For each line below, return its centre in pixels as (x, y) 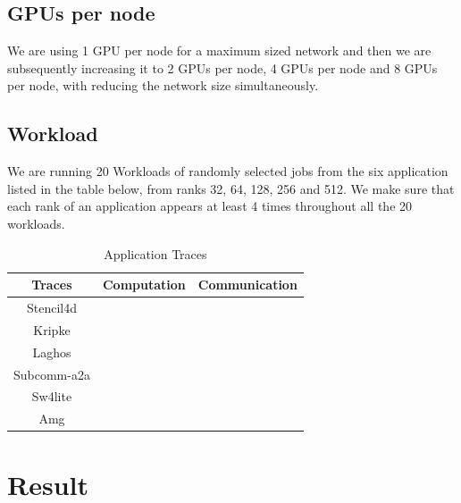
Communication (247, 285)
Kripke (52, 329)
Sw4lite (52, 396)
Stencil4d (51, 307)
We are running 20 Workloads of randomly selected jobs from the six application (228, 171)
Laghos (52, 352)
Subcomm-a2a (52, 374)
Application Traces (155, 253)
